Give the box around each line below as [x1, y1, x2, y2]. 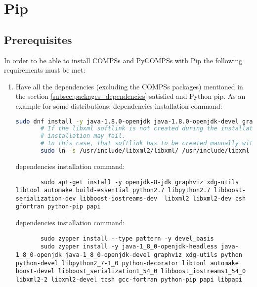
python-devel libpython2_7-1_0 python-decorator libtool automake [15, 259, 239, 267]
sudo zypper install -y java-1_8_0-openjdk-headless [40, 243, 217, 250]
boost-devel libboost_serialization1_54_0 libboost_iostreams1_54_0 [15, 268, 246, 275]
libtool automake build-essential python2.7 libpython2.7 [15, 187, 211, 194]
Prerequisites [4, 32, 72, 47]
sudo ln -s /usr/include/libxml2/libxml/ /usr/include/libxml [40, 147, 250, 155]
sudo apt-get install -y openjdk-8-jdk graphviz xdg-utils [40, 178, 239, 186]
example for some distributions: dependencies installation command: [15, 100, 222, 111]
